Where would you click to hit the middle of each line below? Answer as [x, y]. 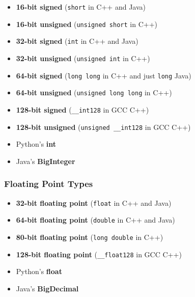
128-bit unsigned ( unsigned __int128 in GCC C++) [103, 127]
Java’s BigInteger [46, 161]
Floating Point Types [49, 184]
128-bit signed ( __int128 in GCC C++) [82, 109]
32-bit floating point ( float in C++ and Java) [94, 202]
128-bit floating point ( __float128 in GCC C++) [99, 254]
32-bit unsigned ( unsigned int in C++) [83, 58]
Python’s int [36, 144]
